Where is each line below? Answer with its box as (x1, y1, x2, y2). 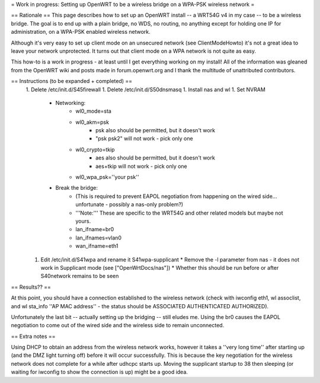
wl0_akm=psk (75, 119, 110, 126)
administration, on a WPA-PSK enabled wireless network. (11, 28, 151, 36)
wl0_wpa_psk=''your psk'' (75, 174, 139, 181)
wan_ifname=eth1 (75, 242, 119, 250)
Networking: (55, 99, 86, 106)
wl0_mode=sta (75, 107, 112, 115)
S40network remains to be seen (40, 273, 119, 280)
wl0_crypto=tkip (75, 146, 115, 153)
